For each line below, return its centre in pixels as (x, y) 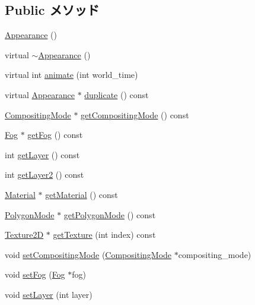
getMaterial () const (82, 194)
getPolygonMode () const (110, 214)
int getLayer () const (42, 154)
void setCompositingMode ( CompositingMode (88, 254)
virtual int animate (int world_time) (71, 75)
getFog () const (55, 135)
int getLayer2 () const (44, 174)
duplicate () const (117, 94)
